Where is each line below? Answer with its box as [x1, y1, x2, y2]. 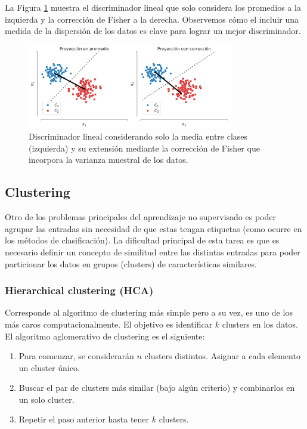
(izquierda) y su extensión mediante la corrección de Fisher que [29, 141, 260, 154]
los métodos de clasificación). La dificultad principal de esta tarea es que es [5, 234, 280, 246]
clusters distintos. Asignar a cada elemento [144, 350, 300, 362]
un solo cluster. [18, 393, 75, 405]
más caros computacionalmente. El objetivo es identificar [5, 317, 213, 330]
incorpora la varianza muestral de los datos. [29, 153, 188, 166]
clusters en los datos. [222, 317, 298, 330]
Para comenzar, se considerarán [18, 350, 134, 362]
